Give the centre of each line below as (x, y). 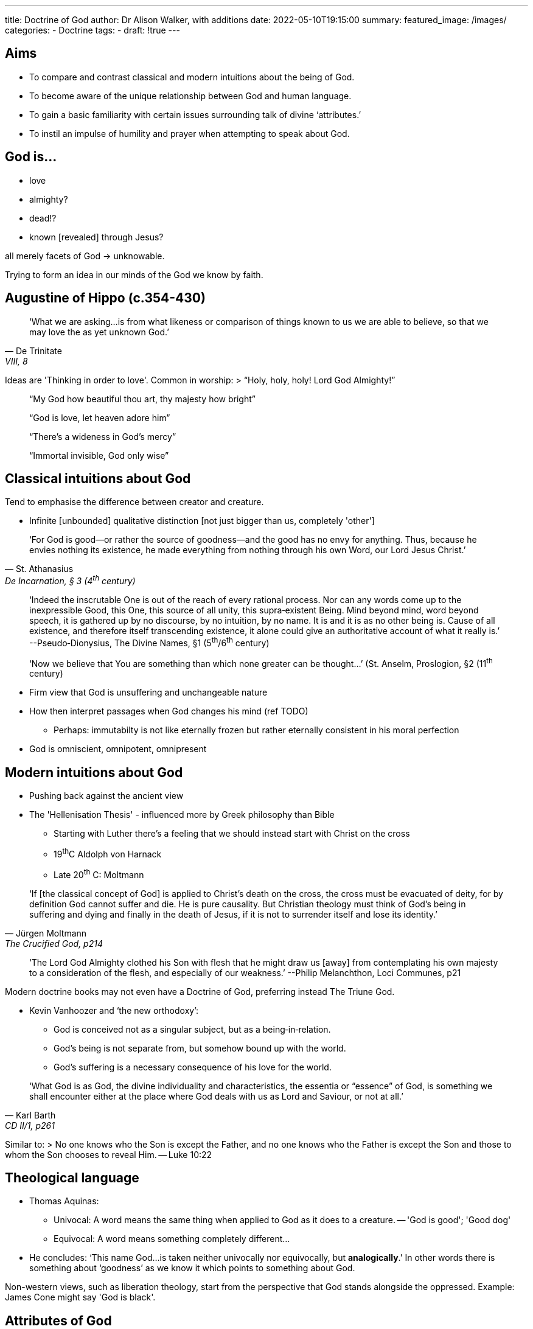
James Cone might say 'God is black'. (80, 1297)
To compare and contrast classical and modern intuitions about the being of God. (192, 77)
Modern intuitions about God (94, 772)
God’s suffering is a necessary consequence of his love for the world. (193, 1067)
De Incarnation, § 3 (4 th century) (70, 580)
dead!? (43, 218)
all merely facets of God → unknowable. (85, 256)
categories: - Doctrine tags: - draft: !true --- (92, 30)
